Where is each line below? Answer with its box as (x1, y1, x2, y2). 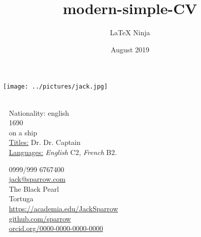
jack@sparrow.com (9, 174, 65, 184)
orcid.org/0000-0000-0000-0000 (9, 223, 103, 233)
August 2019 (110, 44, 150, 54)
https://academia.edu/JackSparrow (9, 203, 118, 213)
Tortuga (9, 193, 34, 204)
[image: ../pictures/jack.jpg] (3, 83, 108, 91)
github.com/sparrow (9, 213, 71, 223)
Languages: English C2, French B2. (9, 146, 117, 157)
